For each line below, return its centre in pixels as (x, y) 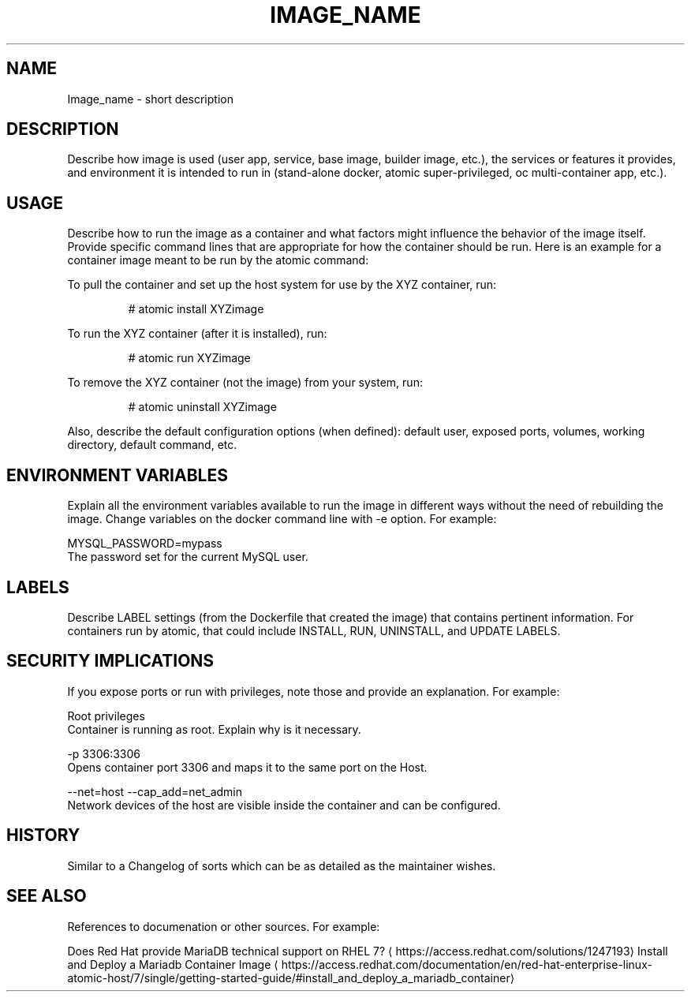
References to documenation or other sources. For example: (224, 926)
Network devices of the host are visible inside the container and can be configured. (284, 805)
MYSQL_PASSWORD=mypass (145, 544)
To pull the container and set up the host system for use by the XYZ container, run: (282, 285)
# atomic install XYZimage (196, 309)
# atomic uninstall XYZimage (202, 407)
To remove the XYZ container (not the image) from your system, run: (245, 383)
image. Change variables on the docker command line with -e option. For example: (282, 519)
